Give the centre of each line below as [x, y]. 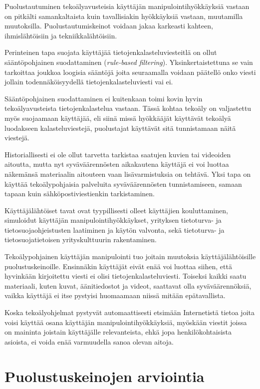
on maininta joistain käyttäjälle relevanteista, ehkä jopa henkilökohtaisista [118, 332]
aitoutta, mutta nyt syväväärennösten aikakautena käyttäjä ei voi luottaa [117, 164]
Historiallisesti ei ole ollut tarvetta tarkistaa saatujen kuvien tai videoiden [118, 154]
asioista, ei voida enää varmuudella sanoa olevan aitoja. [89, 341]
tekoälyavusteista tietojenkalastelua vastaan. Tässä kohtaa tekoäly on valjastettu [128, 108]
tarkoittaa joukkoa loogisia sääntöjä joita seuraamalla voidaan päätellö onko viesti [130, 72]
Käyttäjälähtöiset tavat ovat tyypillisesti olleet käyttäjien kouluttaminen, [116, 210]
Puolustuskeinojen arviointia [105, 376]
